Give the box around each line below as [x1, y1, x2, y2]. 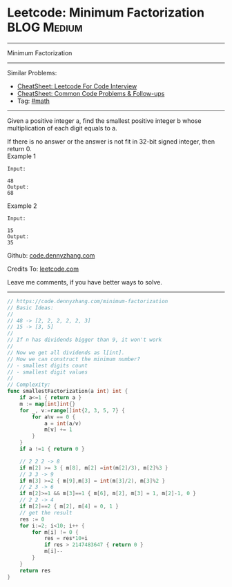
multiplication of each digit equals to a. [7, 124, 117, 132]
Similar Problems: [7, 68, 57, 77]
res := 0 [19, 516, 45, 523]
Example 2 [7, 202, 37, 210]
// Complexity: [7, 381, 51, 388]
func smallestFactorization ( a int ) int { [7, 388, 128, 395]
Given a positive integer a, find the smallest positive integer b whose [7, 116, 202, 125]
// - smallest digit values [7, 368, 88, 376]
